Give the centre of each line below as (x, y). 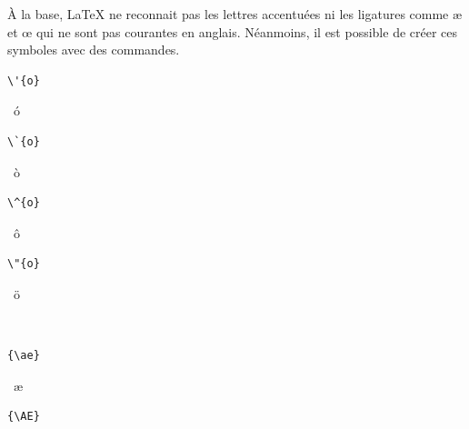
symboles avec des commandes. (94, 50)
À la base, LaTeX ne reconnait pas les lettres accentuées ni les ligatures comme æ (235, 14)
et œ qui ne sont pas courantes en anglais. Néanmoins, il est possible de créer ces (233, 31)
